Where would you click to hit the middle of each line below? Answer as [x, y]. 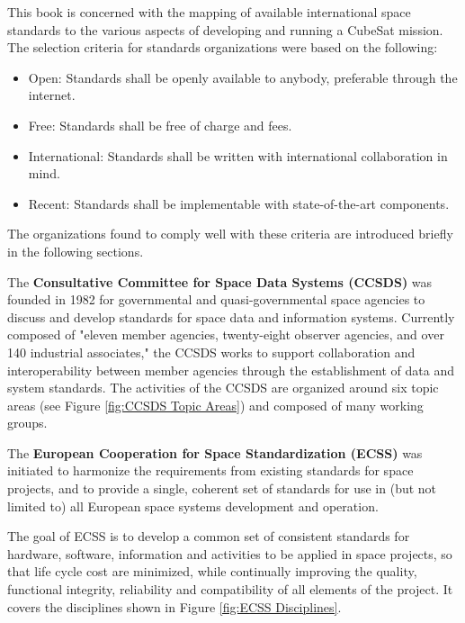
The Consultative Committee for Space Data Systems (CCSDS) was [220, 281]
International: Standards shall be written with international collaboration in [238, 155]
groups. [27, 423]
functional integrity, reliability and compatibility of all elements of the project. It [230, 589]
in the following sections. [76, 251]
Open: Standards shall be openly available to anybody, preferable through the [243, 77]
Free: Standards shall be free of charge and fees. [160, 125]
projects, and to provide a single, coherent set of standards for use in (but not [222, 488]
